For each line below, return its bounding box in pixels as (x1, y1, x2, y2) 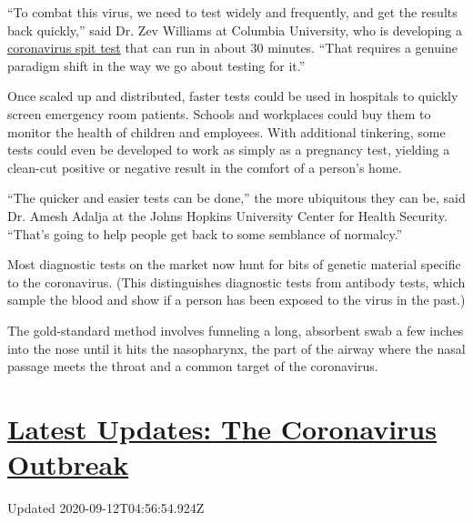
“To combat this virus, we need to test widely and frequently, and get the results (7, 3, 458, 21)
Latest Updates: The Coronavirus (7, 409, 437, 447)
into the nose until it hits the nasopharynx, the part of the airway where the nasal (7, 338, 466, 357)
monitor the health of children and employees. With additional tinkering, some (7, 122, 446, 141)
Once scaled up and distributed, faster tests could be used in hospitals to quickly (7, 86, 458, 106)
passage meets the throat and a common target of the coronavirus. (7, 357, 378, 376)
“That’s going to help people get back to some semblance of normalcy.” (7, 224, 403, 243)
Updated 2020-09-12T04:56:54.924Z (7, 498, 205, 517)
